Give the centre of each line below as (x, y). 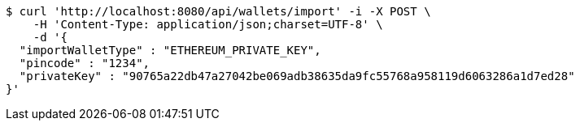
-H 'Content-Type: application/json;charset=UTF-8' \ (208, 24)
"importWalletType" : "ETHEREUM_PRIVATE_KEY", (170, 50)
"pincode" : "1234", (85, 63)
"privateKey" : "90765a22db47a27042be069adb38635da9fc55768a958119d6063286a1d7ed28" (297, 76)
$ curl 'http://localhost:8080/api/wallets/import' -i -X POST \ (218, 11)
